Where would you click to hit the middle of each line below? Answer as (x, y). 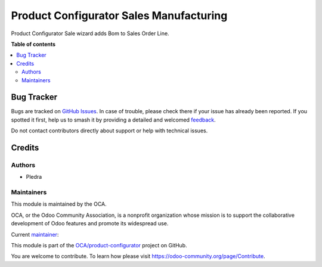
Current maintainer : (35, 234)
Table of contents (33, 44)
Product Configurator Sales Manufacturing (119, 15)
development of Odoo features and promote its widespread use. (90, 223)
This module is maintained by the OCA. (59, 204)
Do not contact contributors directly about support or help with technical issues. (109, 131)
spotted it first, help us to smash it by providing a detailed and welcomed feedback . (113, 120)
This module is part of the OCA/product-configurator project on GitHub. (99, 246)
